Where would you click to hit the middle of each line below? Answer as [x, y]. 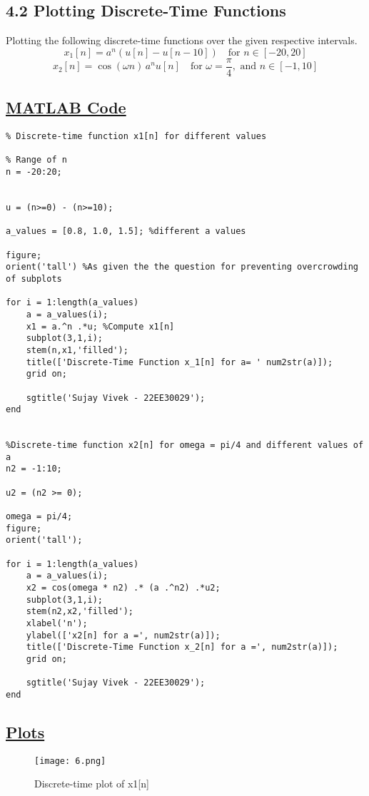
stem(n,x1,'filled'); [77, 350]
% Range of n [36, 160]
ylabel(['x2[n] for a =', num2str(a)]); [123, 635]
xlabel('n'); [57, 623]
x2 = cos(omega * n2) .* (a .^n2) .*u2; [123, 588]
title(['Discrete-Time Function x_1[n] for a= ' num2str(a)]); [180, 362]
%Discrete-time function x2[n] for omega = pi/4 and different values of [185, 445]
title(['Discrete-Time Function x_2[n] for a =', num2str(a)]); [182, 647]
